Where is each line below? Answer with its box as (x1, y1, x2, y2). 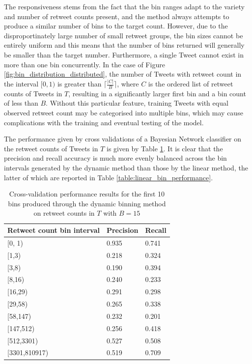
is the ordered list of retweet (148, 79, 233, 89)
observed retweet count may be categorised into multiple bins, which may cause (4, 108, 243, 118)
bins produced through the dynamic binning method (8, 198, 166, 208)
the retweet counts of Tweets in (4, 143, 98, 153)
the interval (4, 79, 39, 89)
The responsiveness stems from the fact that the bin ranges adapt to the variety (4, 1, 245, 11)
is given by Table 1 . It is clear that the (106, 143, 223, 153)
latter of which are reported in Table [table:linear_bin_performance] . (4, 172, 213, 182)
